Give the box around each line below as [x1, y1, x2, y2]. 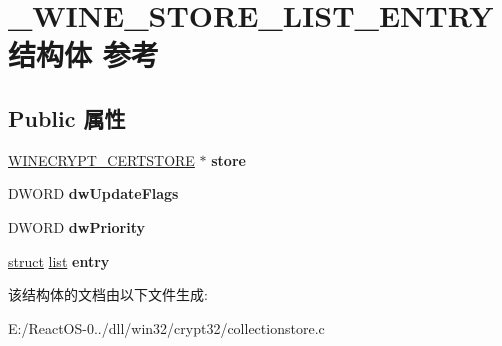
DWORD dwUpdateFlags [8, 183, 179, 204]
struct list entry [8, 250, 110, 271]
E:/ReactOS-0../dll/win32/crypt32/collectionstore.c [8, 317, 325, 338]
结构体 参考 [8, 34, 159, 75]
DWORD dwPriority [8, 216, 146, 237]
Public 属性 [8, 102, 126, 133]
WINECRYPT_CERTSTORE [8, 149, 195, 170]
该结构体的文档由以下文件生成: [8, 284, 208, 305]
